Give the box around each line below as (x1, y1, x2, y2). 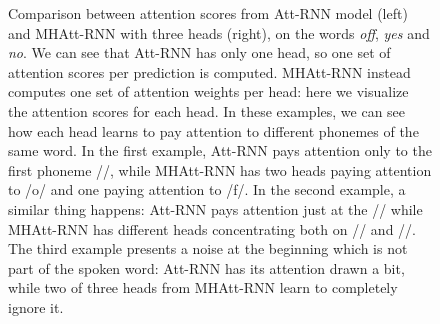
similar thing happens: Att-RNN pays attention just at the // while (8, 198, 423, 219)
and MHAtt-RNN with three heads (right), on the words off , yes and (8, 22, 430, 43)
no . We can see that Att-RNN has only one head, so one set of (8, 42, 391, 63)
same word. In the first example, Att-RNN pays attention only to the (8, 140, 432, 161)
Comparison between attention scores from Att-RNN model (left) (8, 3, 408, 23)
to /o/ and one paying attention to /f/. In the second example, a (8, 179, 406, 200)
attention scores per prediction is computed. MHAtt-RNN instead (8, 61, 411, 82)
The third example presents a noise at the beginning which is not (8, 238, 408, 259)
